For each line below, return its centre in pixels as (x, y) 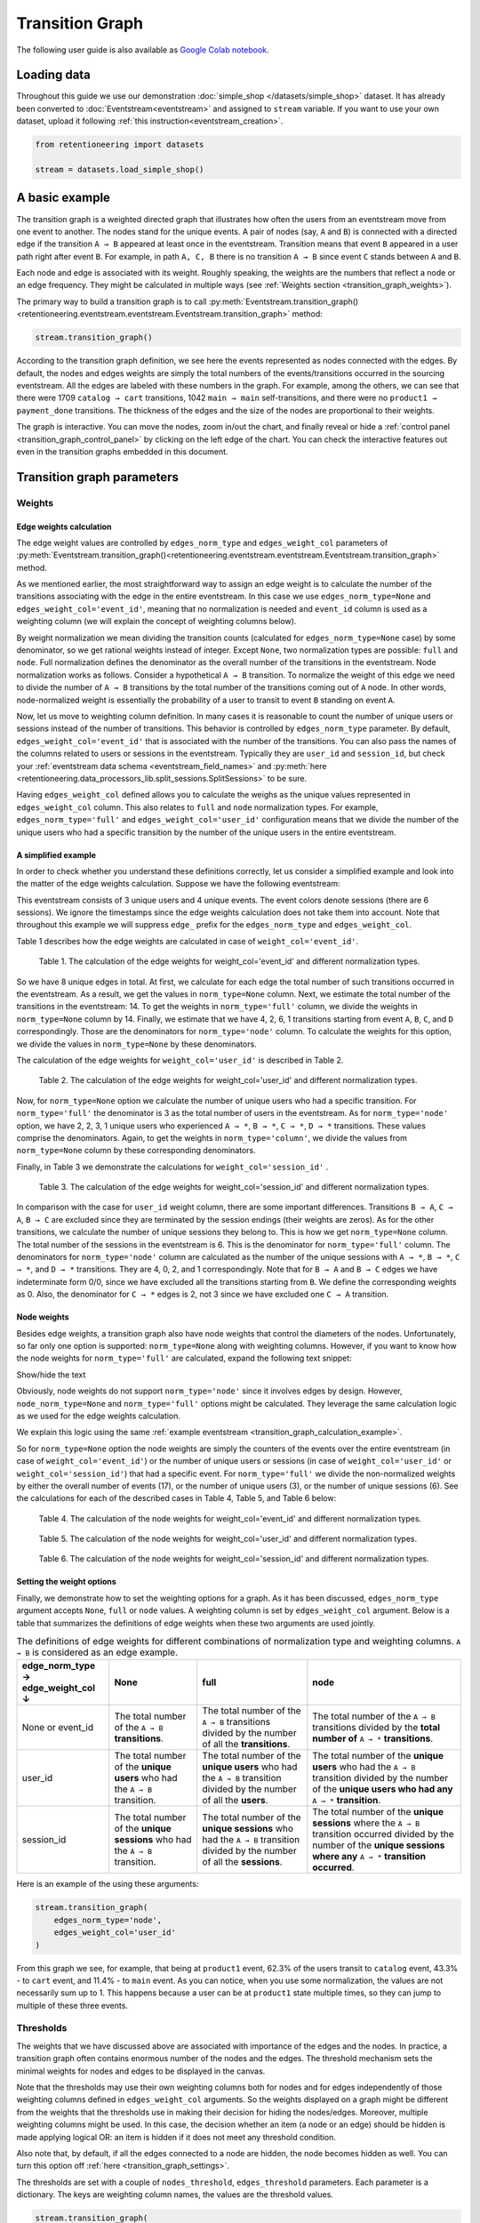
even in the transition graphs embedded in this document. (122, 451)
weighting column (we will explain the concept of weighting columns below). (156, 622)
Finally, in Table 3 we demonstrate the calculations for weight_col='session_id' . (172, 1167)
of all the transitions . (246, 1745)
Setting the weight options (67, 1582)
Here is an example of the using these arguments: (108, 1884)
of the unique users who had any (383, 1789)
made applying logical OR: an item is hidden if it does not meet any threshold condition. (176, 2137)
